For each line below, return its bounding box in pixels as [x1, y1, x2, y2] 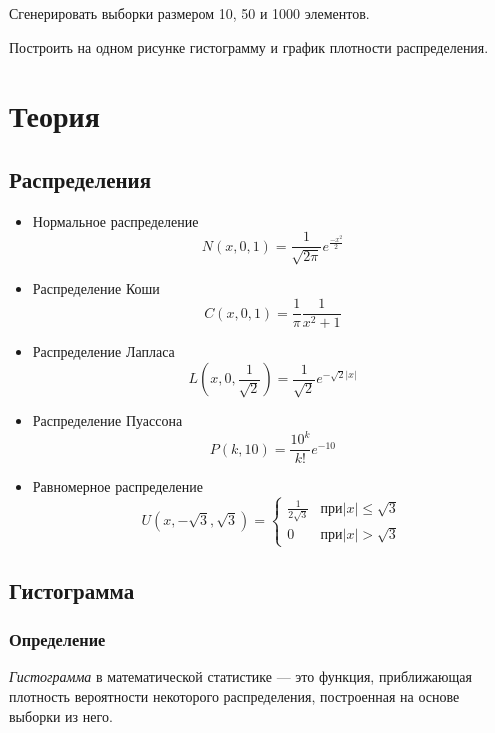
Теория [9, 95, 100, 136]
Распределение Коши [32, 277, 160, 298]
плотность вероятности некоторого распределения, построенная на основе [9, 685, 460, 706]
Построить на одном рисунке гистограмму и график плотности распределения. [9, 36, 489, 57]
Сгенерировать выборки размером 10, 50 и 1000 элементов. [9, 3, 370, 23]
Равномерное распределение [32, 476, 203, 497]
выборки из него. [9, 705, 113, 726]
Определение [9, 627, 106, 652]
